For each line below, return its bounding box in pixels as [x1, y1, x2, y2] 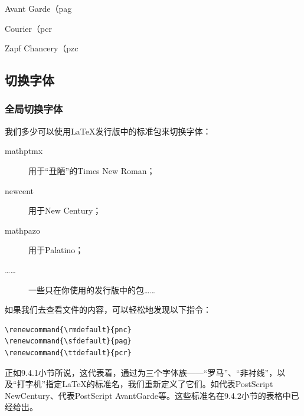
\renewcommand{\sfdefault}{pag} [5, 337, 132, 346]
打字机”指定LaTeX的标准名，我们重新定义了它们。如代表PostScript [17, 378, 273, 390]
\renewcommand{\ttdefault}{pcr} [5, 348, 132, 357]
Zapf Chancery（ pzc [5, 42, 79, 54]
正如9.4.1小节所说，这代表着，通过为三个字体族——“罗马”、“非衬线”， [5, 366, 277, 378]
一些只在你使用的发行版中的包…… [28, 283, 155, 296]
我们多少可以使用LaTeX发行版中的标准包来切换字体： [5, 125, 211, 137]
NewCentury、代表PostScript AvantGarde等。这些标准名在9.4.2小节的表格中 [5, 389, 291, 401]
